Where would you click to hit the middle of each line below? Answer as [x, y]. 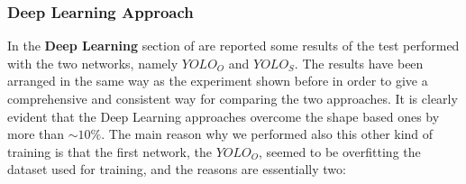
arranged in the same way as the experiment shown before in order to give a [218, 81]
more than [36, 134]
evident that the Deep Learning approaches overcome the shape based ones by [224, 116]
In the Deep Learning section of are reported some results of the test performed [233, 46]
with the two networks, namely [93, 63]
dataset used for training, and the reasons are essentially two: [177, 169]
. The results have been [359, 63]
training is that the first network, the [110, 151]
